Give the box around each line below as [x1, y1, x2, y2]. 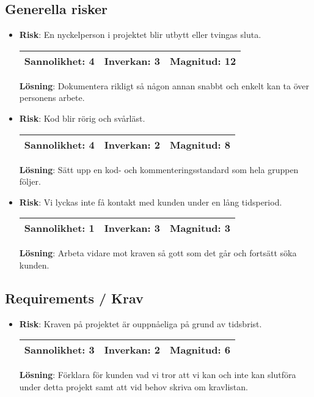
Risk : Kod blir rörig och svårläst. [19, 111, 145, 124]
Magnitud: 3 [170, 221, 230, 236]
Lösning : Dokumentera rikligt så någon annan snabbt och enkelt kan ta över [19, 79, 310, 92]
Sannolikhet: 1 [24, 221, 95, 236]
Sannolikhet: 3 [24, 343, 95, 357]
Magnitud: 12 [170, 53, 236, 68]
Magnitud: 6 [170, 343, 230, 357]
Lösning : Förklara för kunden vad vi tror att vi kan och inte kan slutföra [19, 368, 296, 381]
